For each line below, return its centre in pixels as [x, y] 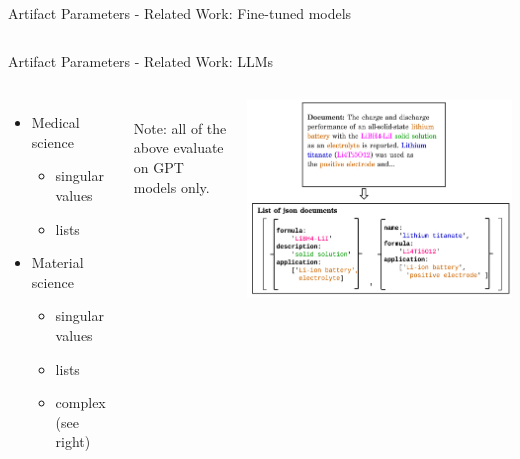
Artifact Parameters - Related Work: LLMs [141, 60]
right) [73, 441]
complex [80, 402]
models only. [171, 186]
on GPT [158, 166]
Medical [55, 122]
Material [57, 262]
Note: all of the [180, 127]
